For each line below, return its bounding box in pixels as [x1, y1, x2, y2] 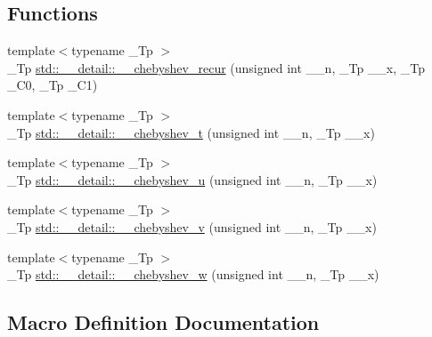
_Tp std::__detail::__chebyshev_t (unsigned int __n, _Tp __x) [7, 123, 375, 141]
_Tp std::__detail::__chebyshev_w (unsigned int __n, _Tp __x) [7, 265, 379, 284]
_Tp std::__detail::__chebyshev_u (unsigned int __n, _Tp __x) [7, 170, 378, 189]
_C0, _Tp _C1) [7, 76, 98, 94]
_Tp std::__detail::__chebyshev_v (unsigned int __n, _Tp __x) [7, 217, 377, 236]
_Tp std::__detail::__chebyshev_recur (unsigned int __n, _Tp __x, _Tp [7, 58, 425, 76]
